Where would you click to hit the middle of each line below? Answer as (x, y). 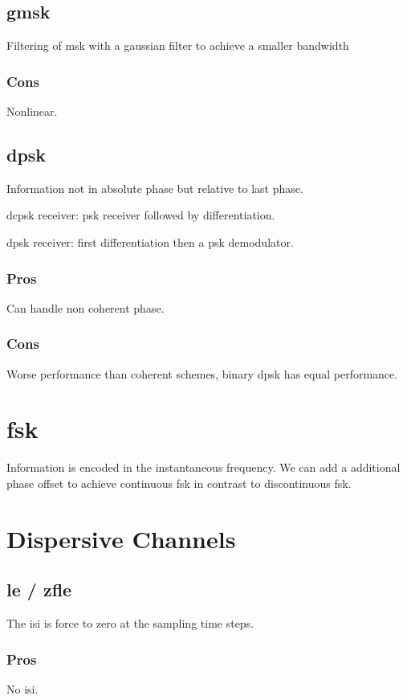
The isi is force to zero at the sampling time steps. (130, 623)
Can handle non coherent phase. (85, 307)
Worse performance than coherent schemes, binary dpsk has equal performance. (202, 373)
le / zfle (39, 589)
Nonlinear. (32, 111)
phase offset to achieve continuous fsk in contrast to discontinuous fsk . (179, 483)
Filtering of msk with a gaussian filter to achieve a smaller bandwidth (178, 45)
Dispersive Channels (121, 538)
